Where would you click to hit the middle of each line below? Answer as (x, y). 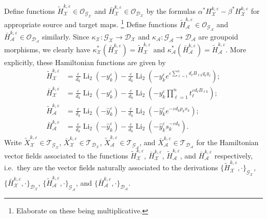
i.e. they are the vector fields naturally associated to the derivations (111, 167)
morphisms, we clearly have (47, 49)
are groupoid (218, 36)
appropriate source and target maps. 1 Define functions (91, 23)
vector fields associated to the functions (66, 155)
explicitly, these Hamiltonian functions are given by (85, 62)
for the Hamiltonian (227, 142)
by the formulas (171, 11)
